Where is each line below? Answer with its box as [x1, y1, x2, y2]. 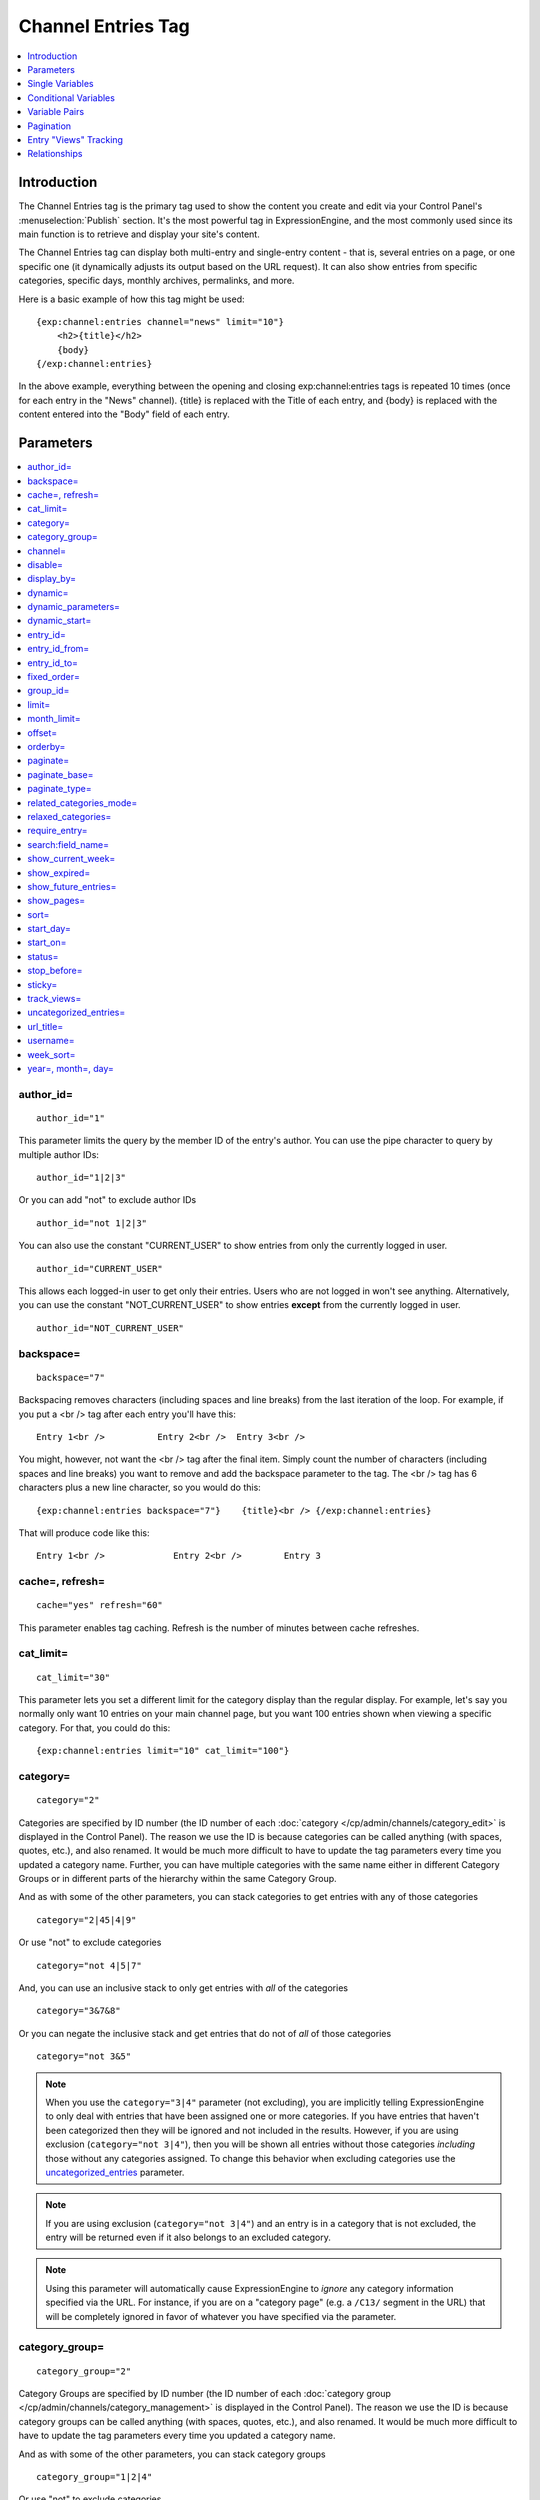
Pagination [27, 120, 72, 132]
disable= [27, 558, 64, 570]
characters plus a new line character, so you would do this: [18, 1481, 262, 1494]
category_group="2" [36, 2365, 132, 2377]
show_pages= [27, 895, 86, 907]
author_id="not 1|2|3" [36, 1217, 148, 1229]
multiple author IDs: [18, 1148, 100, 1160]
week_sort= [27, 1048, 76, 1060]
